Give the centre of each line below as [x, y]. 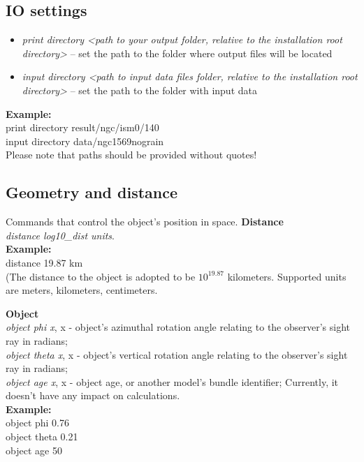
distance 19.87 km [44, 262]
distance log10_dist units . [60, 235]
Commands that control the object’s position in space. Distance [145, 222]
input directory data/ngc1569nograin [85, 141]
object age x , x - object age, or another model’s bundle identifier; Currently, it [172, 381]
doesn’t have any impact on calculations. [93, 395]
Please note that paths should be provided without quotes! [131, 155]
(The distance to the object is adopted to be [101, 276]
